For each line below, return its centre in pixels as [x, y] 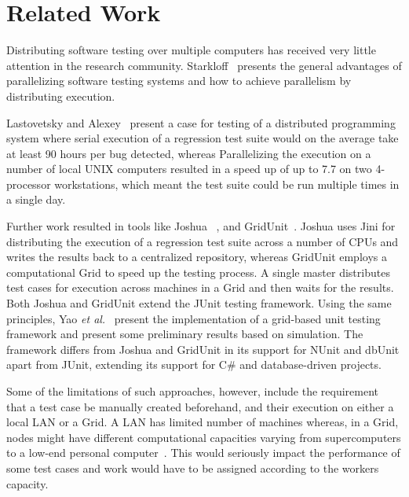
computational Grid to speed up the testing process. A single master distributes [198, 272]
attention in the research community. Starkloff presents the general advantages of [204, 65]
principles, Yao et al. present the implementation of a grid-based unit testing [194, 318]
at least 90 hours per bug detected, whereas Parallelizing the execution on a [189, 153]
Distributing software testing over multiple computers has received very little [191, 50]
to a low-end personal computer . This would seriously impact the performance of [203, 453]
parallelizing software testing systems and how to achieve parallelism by [179, 81]
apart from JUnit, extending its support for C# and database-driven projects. [194, 364]
